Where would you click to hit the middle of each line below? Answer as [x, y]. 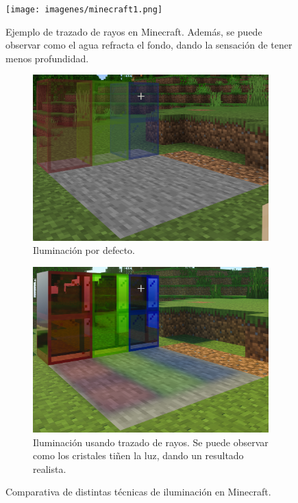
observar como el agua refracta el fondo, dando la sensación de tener [149, 45]
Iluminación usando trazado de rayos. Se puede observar [151, 442]
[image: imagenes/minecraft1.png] [84, 10]
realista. [50, 468]
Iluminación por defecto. [84, 250]
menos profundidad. [47, 58]
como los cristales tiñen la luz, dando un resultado [138, 455]
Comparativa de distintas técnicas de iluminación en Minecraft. [138, 492]
